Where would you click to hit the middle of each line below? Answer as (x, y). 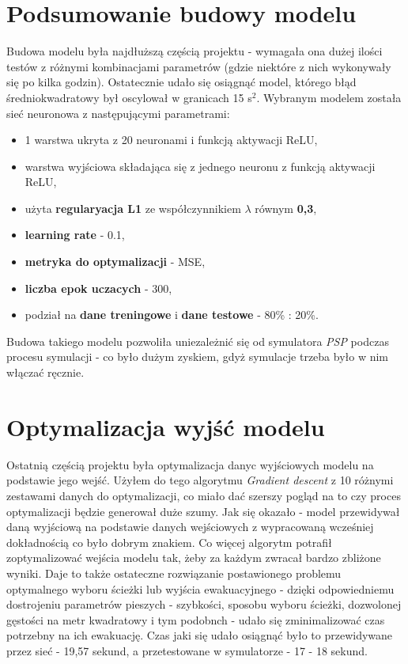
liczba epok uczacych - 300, (98, 288)
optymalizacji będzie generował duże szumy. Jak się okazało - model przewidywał (203, 511)
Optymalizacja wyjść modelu (166, 426)
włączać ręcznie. (45, 372)
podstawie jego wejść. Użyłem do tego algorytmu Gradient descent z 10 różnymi (200, 480)
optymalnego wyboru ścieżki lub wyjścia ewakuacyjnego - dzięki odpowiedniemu (200, 588)
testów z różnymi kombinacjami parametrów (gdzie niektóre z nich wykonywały (199, 66)
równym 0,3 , (286, 208)
